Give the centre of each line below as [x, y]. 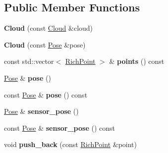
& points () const [137, 61]
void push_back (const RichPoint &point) [71, 144]
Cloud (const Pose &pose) [45, 44]
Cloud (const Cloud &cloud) [49, 28]
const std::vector [29, 61]
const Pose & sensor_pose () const [59, 127]
